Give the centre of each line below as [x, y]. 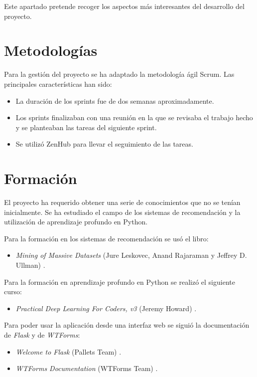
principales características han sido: [58, 84]
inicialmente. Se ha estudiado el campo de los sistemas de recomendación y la [122, 212]
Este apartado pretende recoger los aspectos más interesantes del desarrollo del [124, 6]
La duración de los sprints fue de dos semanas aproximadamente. [115, 100]
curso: [13, 291]
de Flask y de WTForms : [42, 334]
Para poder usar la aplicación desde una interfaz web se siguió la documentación [127, 325]
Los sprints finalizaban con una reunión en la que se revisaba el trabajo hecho [134, 117]
